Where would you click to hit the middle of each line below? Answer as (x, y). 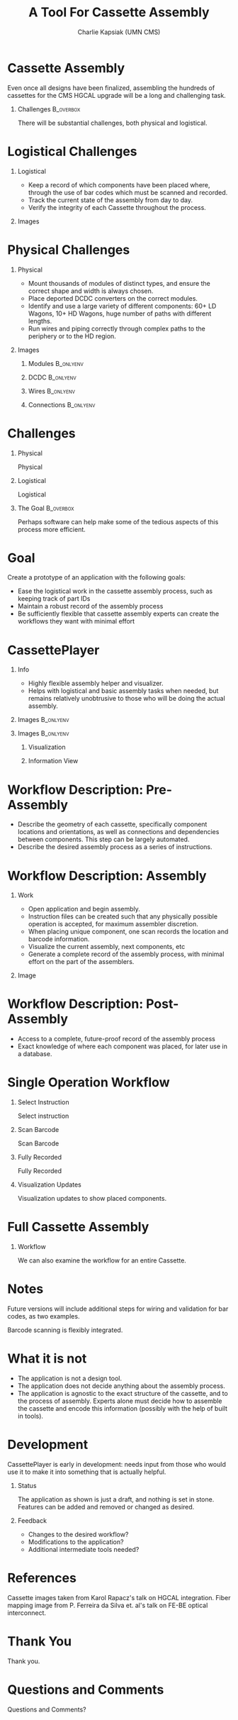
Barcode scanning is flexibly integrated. (65, 1330)
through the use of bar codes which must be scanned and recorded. (128, 192)
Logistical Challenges (72, 151)
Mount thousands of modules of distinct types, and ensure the (119, 283)
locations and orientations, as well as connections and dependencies (118, 832)
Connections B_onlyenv (62, 404)
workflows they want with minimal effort (76, 621)
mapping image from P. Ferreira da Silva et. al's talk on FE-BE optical (108, 1605)
